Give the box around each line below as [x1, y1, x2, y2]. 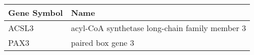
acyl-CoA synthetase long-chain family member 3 [71, 22, 246, 34]
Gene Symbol [8, 7, 63, 18]
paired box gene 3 [71, 37, 134, 48]
